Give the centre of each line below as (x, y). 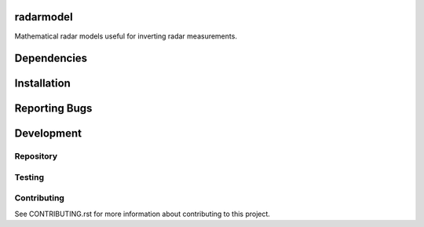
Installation (42, 84)
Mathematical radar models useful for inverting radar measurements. (126, 36)
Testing (29, 177)
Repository (36, 156)
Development (48, 134)
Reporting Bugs (53, 109)
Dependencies (51, 59)
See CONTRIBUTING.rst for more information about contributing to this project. (143, 214)
